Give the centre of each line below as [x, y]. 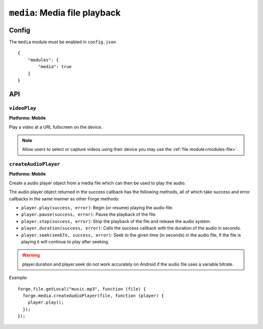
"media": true [55, 67]
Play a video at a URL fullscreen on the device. [56, 127]
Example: [18, 278]
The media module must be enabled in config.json [63, 42]
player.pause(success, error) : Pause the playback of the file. [89, 215]
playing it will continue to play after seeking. [65, 242]
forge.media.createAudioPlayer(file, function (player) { [93, 295]
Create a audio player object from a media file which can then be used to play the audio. [97, 183]
